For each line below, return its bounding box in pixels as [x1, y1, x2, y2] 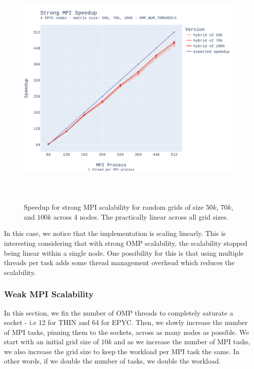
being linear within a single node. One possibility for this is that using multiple [4, 247, 244, 258]
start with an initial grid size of [4, 336, 99, 347]
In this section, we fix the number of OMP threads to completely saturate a [4, 307, 233, 318]
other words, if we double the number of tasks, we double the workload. [4, 356, 221, 366]
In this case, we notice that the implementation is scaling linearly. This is [4, 228, 226, 238]
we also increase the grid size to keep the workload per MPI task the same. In [4, 346, 240, 356]
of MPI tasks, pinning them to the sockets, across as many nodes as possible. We [4, 326, 249, 337]
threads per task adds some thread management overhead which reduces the [4, 257, 235, 268]
